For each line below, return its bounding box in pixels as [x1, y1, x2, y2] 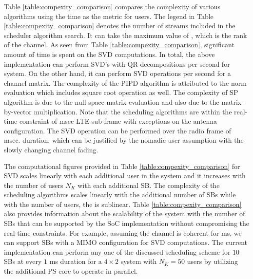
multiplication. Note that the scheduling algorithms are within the [34, 106, 232, 116]
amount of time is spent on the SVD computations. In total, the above [4, 49, 215, 59]
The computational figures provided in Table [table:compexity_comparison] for [4, 161, 240, 171]
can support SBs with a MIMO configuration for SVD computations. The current [4, 237, 248, 247]
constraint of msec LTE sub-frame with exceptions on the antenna [19, 116, 217, 126]
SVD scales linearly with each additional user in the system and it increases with [4, 170, 246, 181]
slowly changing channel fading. [4, 144, 98, 154]
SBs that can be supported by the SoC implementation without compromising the [4, 218, 249, 228]
